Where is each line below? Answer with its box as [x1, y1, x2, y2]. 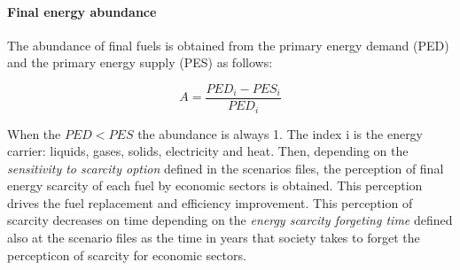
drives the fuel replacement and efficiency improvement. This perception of [7, 193, 413, 212]
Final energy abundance [7, 2, 157, 20]
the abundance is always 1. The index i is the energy [137, 124, 424, 143]
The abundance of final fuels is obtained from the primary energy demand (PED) [7, 35, 449, 54]
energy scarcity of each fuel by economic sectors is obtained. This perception [7, 176, 423, 195]
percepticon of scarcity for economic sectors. [7, 245, 246, 264]
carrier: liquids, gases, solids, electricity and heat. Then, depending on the [7, 142, 409, 160]
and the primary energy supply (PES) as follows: [7, 53, 273, 72]
